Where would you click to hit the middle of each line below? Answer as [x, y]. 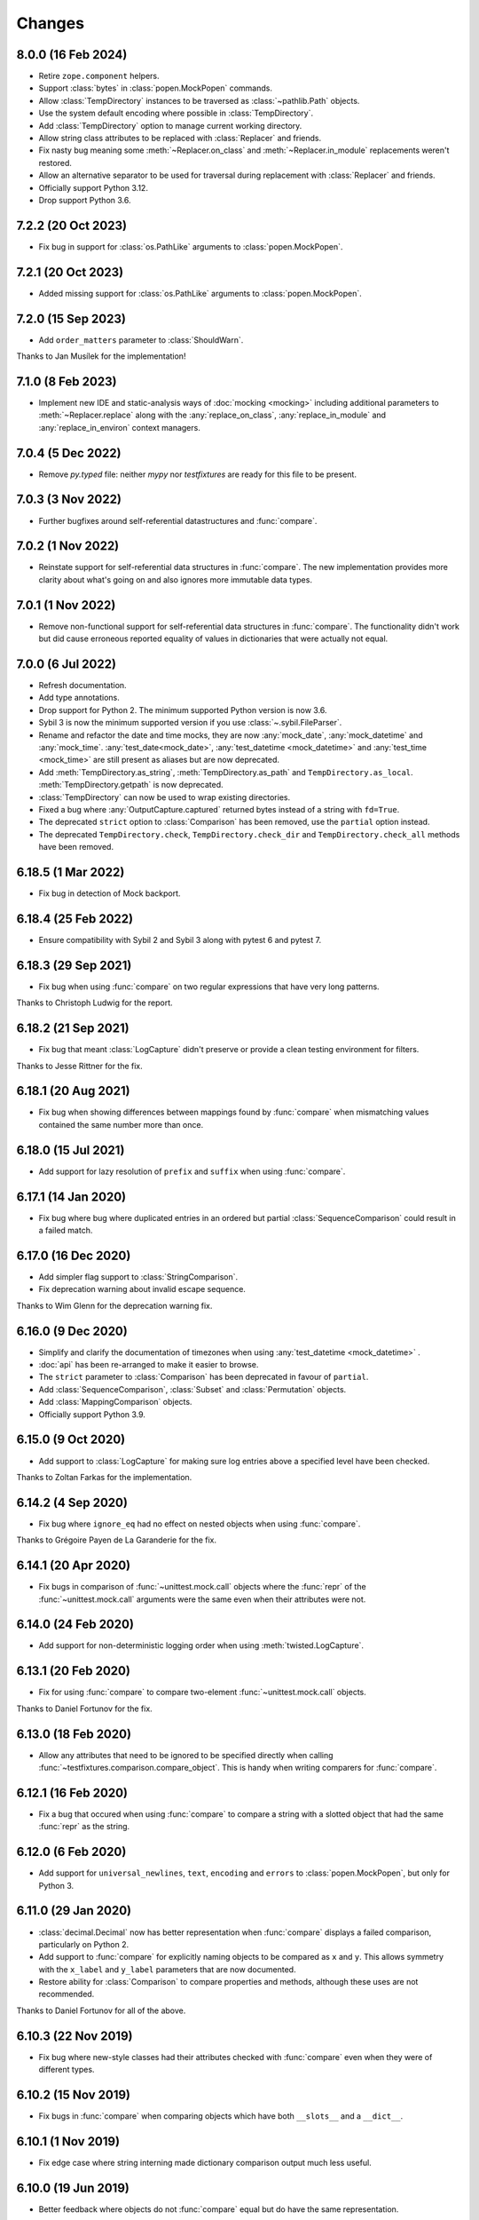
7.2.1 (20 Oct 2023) [70, 272]
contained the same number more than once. [121, 1124]
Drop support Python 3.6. [85, 200]
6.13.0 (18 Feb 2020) [74, 1734]
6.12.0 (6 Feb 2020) [71, 1852]
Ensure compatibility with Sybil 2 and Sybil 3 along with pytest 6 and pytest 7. [180, 940]
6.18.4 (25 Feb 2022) [75, 919]
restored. [55, 163]
